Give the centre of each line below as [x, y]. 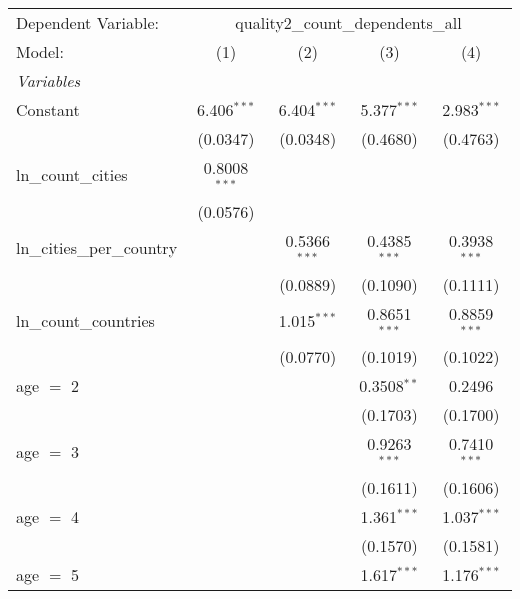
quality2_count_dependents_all [348, 22]
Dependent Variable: [87, 22]
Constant [48, 109]
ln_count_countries [85, 320]
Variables [48, 80]
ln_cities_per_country [97, 248]
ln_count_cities [72, 175]
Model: [40, 51]
